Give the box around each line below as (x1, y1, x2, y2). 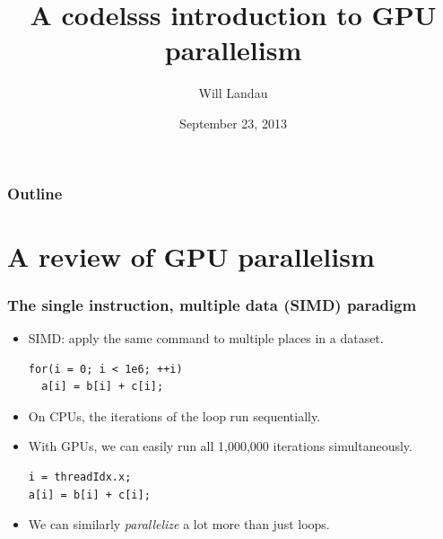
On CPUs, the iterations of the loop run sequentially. (28, 406, 321, 425)
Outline (7, 181, 63, 204)
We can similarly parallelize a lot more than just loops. (28, 515, 330, 534)
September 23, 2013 (179, 113, 287, 132)
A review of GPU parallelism (7, 237, 375, 274)
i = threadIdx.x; (28, 470, 132, 483)
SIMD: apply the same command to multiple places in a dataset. (28, 329, 384, 348)
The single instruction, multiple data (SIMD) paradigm (7, 293, 417, 315)
